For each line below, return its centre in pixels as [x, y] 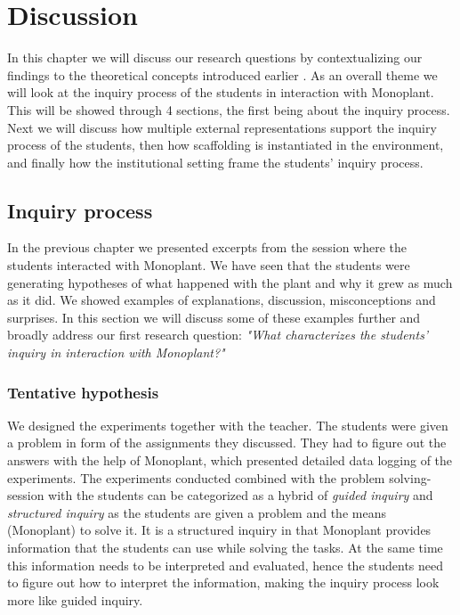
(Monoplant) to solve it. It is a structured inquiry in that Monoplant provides [219, 530]
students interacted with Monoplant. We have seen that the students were [209, 265]
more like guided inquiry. [75, 599]
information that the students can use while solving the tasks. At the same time [225, 548]
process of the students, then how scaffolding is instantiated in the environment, [226, 145]
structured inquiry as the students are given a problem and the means [197, 512]
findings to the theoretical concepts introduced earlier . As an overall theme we [222, 74]
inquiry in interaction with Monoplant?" [116, 353]
